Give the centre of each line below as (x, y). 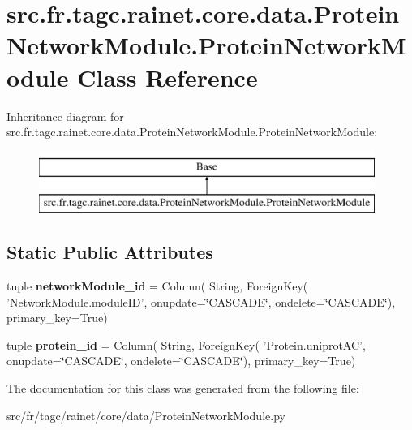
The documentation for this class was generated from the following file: (183, 388)
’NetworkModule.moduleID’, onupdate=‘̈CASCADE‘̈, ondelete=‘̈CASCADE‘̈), (201, 301)
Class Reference (167, 77)
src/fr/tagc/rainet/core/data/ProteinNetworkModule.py (146, 415)
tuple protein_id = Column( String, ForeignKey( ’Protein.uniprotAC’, (186, 344)
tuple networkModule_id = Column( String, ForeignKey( (157, 286)
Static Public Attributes (110, 252)
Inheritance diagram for (65, 116)
